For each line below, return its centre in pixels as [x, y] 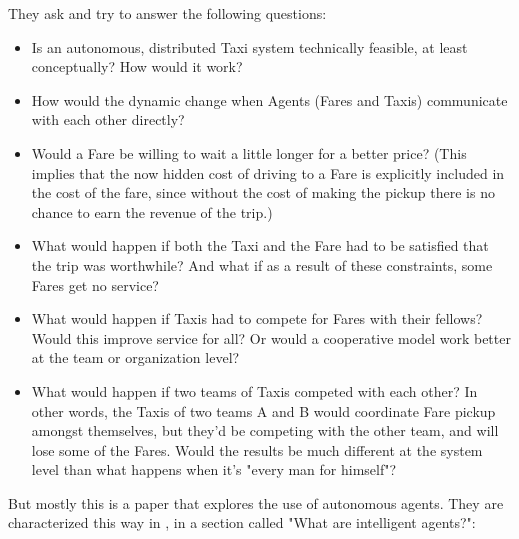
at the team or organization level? [135, 357]
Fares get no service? [95, 284]
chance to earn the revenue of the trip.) [152, 211]
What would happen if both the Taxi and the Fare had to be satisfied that [260, 245]
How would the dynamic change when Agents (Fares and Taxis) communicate [269, 99]
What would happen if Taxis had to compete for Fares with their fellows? [257, 318]
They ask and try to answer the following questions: [167, 13]
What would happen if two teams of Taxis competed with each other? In [254, 390]
